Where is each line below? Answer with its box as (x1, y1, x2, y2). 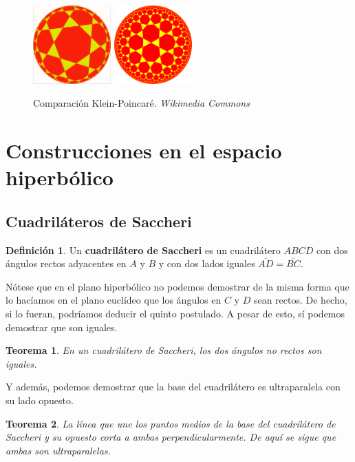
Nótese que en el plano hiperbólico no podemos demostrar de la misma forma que (6, 279, 349, 293)
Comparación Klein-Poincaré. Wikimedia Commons (33, 96, 250, 110)
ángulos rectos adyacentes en (6, 256, 127, 271)
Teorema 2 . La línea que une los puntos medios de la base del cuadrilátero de (6, 416, 336, 430)
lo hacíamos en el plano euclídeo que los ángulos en (6, 293, 222, 307)
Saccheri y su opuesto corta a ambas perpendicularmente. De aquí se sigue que (6, 430, 336, 444)
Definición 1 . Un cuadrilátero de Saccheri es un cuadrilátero (6, 242, 281, 257)
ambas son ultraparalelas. (6, 443, 111, 457)
